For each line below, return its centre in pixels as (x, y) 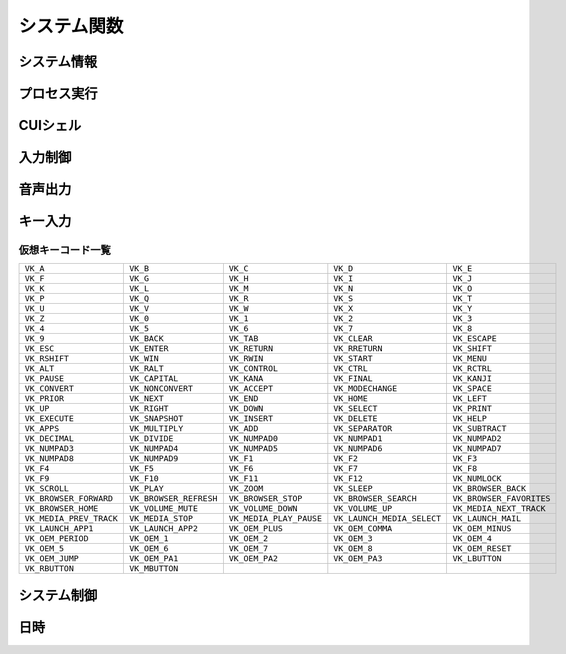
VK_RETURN (251, 348)
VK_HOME (351, 398)
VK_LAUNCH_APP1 (59, 528)
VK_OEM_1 (148, 538)
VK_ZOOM (246, 488)
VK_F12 (348, 478)
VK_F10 (143, 478)
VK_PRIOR (44, 398)
